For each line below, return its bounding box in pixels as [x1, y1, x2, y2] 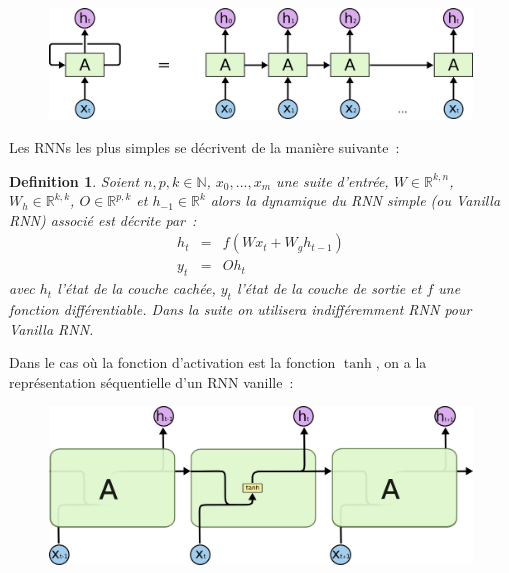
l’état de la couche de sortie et [236, 278, 422, 299]
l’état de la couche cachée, [57, 278, 216, 299]
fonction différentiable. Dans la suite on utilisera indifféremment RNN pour [9, 299, 472, 319]
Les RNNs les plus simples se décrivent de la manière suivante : [9, 136, 400, 157]
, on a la [375, 352, 427, 373]
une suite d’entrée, [276, 170, 389, 191]
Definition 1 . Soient [9, 170, 140, 191]
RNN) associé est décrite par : [9, 209, 197, 230]
